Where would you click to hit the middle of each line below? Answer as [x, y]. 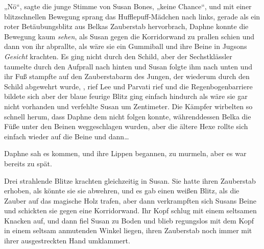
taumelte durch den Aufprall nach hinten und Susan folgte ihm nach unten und [128, 66]
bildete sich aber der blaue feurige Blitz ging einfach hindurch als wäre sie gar [126, 96]
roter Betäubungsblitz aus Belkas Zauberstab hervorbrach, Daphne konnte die [126, 26]
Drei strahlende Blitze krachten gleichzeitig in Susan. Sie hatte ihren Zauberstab [130, 180]
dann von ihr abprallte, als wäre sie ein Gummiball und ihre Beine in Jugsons [126, 46]
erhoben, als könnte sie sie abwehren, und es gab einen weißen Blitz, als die [122, 191]
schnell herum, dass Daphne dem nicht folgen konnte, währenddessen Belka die [128, 116]
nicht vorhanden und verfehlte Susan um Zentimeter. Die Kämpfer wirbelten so [128, 106]
